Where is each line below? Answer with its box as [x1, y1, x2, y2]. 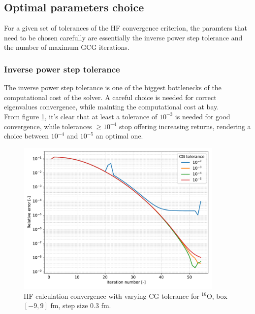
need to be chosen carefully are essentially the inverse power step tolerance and [4, 32, 243, 42]
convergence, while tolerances [4, 121, 92, 131]
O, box [206, 290, 227, 301]
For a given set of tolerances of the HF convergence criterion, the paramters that [4, 23, 247, 33]
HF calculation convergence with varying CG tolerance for [24, 290, 199, 301]
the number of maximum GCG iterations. [4, 42, 129, 52]
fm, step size [50, 300, 88, 311]
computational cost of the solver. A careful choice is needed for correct [4, 92, 217, 102]
